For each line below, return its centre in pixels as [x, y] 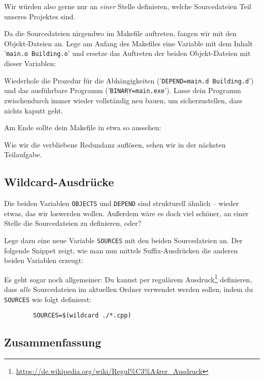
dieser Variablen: [30, 63]
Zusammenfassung [53, 342]
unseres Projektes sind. [40, 16]
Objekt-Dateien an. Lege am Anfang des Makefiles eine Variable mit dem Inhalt [128, 43]
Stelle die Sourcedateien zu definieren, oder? [73, 223]
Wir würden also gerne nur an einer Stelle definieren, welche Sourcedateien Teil [128, 6]
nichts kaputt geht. [34, 110]
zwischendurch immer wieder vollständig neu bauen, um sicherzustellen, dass [123, 100]
